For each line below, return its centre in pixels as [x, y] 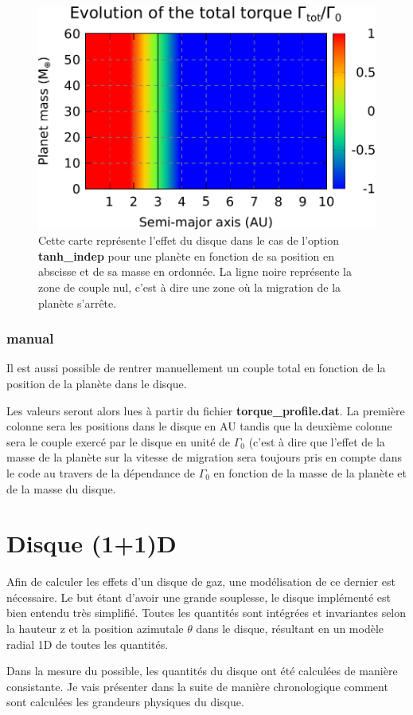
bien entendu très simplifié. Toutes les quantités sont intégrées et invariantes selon [206, 613]
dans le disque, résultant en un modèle [290, 629]
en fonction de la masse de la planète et [310, 472]
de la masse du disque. [61, 488]
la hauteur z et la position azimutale [95, 629]
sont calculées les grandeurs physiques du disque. [125, 702]
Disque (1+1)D [92, 543]
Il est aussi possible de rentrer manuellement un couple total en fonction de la [196, 368]
